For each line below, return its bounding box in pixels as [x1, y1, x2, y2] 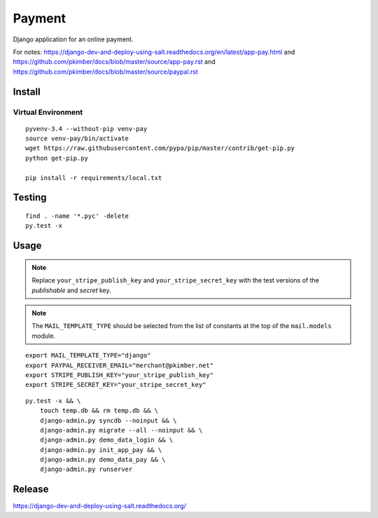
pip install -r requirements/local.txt [25, 174, 162, 182]
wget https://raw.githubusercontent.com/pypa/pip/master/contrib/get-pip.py [25, 144, 295, 152]
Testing [13, 191, 47, 203]
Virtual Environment [13, 107, 83, 117]
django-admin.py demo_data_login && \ [39, 436, 174, 444]
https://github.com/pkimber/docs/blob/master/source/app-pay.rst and [13, 57, 216, 66]
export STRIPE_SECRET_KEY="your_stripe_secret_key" [25, 381, 206, 389]
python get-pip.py [25, 154, 89, 162]
